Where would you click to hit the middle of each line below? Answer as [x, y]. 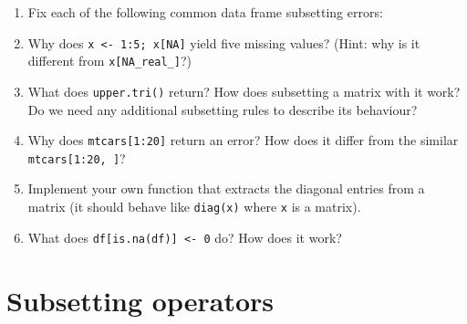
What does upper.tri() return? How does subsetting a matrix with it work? [244, 91]
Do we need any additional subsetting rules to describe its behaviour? [223, 109]
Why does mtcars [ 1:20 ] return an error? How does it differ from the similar [243, 140]
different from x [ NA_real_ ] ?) [110, 61]
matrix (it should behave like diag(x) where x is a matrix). [194, 207]
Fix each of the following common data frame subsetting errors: [205, 12]
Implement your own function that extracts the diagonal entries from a [226, 188]
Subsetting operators [140, 300]
